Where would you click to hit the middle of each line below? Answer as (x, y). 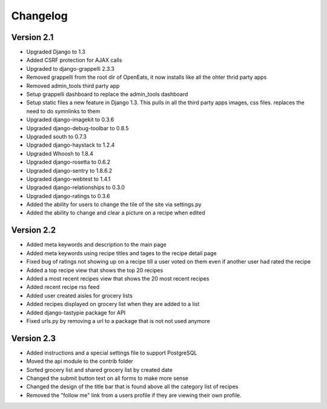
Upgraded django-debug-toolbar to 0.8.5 (78, 128)
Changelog (39, 16)
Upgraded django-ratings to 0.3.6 (68, 196)
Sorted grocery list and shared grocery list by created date (99, 370)
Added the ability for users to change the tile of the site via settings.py (114, 205)
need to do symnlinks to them (63, 111)
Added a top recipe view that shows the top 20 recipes (95, 270)
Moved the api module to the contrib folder (80, 361)
